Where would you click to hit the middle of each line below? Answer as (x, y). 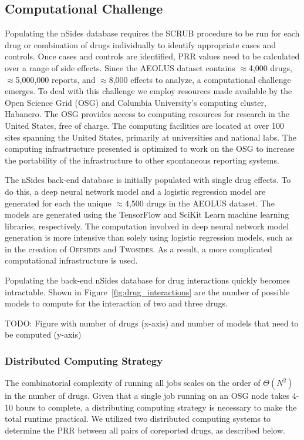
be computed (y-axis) (43, 334)
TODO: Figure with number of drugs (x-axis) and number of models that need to (152, 323)
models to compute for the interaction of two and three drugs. (116, 303)
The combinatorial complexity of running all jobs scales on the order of (133, 383)
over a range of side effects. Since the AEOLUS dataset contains (120, 67)
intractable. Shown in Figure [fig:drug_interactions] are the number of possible (147, 291)
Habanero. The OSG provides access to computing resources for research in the (147, 114)
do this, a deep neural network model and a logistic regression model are (135, 191)
